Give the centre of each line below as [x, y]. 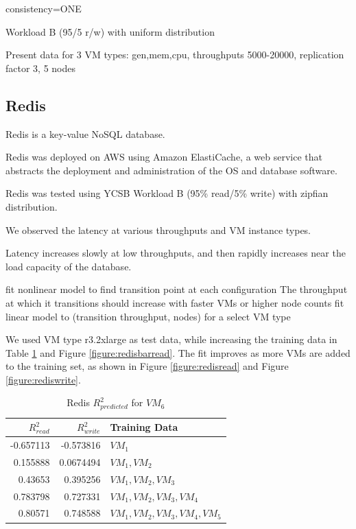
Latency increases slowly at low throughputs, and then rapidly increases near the [176, 253]
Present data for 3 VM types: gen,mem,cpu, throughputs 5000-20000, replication [175, 55]
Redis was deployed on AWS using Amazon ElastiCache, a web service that [164, 157]
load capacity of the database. [69, 266]
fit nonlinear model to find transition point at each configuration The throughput [177, 289]
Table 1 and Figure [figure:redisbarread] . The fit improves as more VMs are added [178, 352]
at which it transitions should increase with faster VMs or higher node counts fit [175, 302]
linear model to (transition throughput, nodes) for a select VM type [148, 316]
